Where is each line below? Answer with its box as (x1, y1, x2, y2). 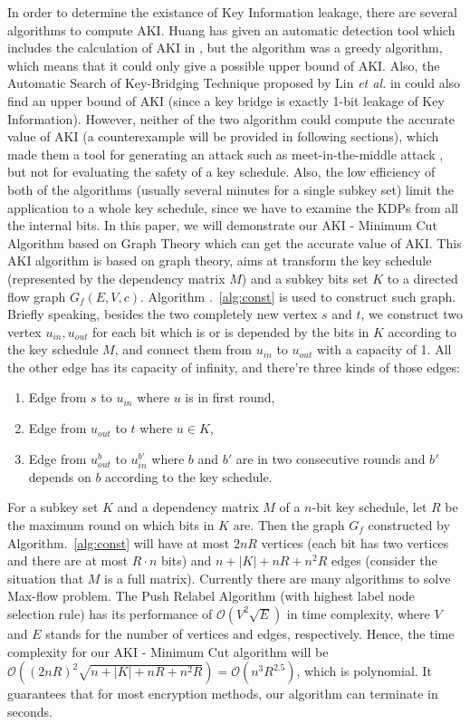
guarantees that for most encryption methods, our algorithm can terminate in (7, 684, 438, 703)
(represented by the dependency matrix (7, 268, 225, 287)
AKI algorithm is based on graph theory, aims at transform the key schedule (7, 251, 432, 270)
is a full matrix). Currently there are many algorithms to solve (104, 568, 451, 587)
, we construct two (360, 304, 463, 323)
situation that (7, 568, 84, 587)
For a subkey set (7, 497, 99, 516)
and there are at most (7, 551, 129, 570)
